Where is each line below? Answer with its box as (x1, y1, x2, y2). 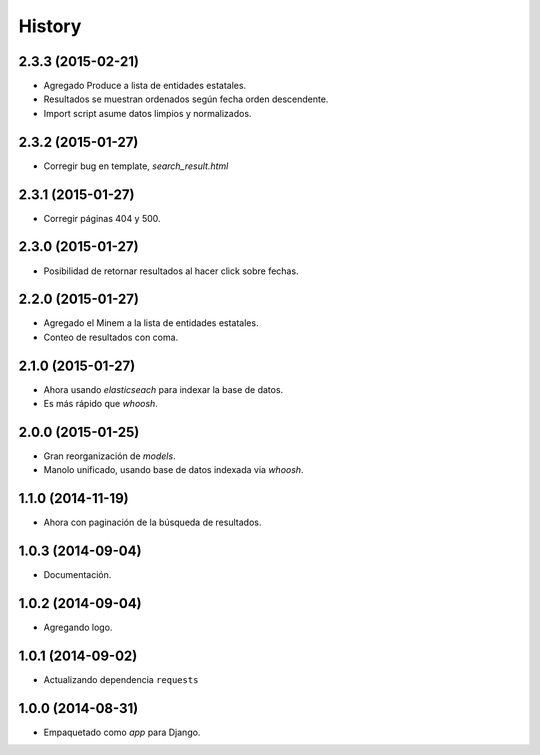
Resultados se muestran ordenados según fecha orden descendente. (43, 93, 329, 105)
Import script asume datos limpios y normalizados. (43, 107, 252, 119)
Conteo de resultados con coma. (43, 331, 179, 343)
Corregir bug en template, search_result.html (43, 160, 229, 172)
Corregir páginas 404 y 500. (43, 212, 161, 224)
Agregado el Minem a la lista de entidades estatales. (43, 317, 259, 329)
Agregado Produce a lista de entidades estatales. (43, 80, 247, 92)
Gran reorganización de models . (43, 450, 176, 462)
